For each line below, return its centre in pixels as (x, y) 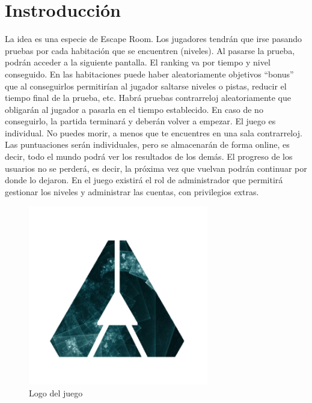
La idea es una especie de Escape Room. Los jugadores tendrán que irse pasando (154, 39)
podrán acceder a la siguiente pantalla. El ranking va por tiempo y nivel (138, 62)
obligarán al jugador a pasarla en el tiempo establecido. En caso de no (134, 109)
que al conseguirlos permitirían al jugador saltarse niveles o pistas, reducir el (146, 86)
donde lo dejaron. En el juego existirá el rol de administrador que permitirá (144, 180)
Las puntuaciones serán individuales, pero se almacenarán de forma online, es (147, 144)
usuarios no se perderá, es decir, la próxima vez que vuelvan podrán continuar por (156, 168)
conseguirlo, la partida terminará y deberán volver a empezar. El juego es (140, 121)
